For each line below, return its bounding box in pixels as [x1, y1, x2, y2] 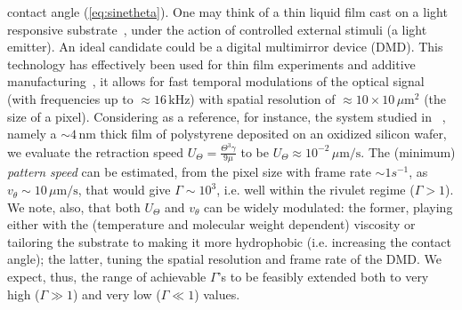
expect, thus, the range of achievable [7, 267, 207, 286]
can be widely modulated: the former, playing [204, 197, 453, 216]
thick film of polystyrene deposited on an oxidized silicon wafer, [100, 124, 447, 143]
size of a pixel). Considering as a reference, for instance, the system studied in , [7, 107, 446, 125]
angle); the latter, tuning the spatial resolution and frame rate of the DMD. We [7, 250, 442, 268]
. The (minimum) [361, 142, 456, 161]
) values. [194, 284, 240, 303]
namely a [7, 124, 57, 143]
